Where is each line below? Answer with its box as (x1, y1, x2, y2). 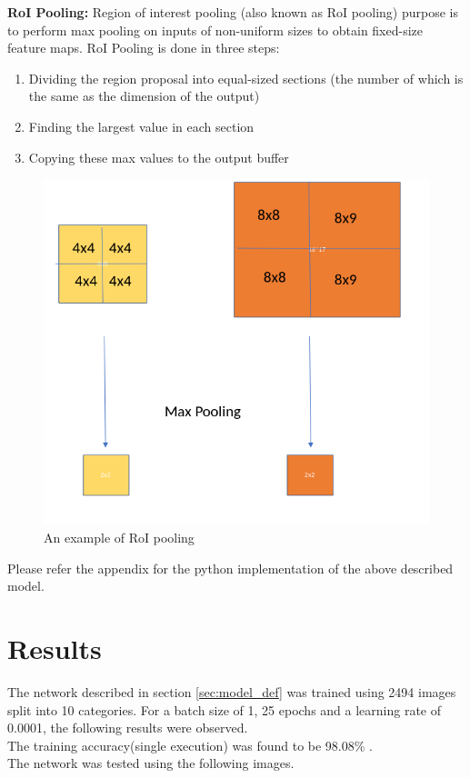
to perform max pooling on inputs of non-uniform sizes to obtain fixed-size (7, 20, 424, 39)
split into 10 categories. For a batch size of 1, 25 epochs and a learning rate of (7, 700, 442, 719)
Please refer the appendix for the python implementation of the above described (7, 558, 454, 577)
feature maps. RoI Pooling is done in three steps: (7, 38, 280, 57)
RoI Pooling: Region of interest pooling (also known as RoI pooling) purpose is (7, 3, 458, 21)
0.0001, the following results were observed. (7, 718, 248, 737)
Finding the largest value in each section (28, 116, 255, 135)
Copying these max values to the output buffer (28, 147, 289, 166)
